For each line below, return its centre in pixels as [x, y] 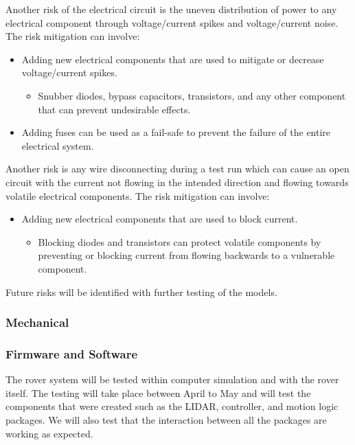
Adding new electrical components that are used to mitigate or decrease [173, 59]
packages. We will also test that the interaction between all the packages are [166, 419]
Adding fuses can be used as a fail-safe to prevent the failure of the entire [176, 132]
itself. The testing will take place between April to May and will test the [158, 392]
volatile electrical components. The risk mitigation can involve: [138, 195]
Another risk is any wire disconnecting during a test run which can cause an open [177, 169]
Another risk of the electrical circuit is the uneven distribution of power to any [171, 9]
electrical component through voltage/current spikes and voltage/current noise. [172, 22]
